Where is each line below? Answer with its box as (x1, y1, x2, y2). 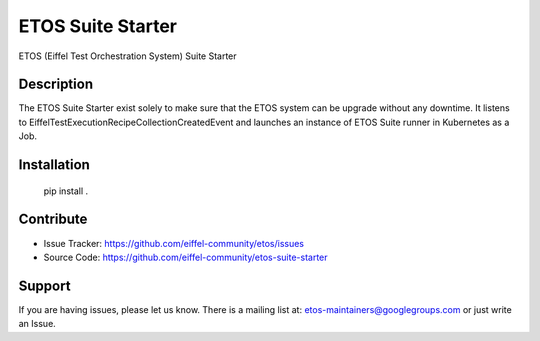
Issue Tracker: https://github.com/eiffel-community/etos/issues (43, 237, 305, 249)
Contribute (18, 211, 88, 228)
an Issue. (18, 318, 57, 330)
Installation (18, 156, 90, 174)
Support (18, 277, 71, 294)
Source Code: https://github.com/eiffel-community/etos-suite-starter (43, 251, 329, 263)
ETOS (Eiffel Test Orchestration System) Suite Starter (18, 50, 237, 62)
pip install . (43, 185, 89, 197)
